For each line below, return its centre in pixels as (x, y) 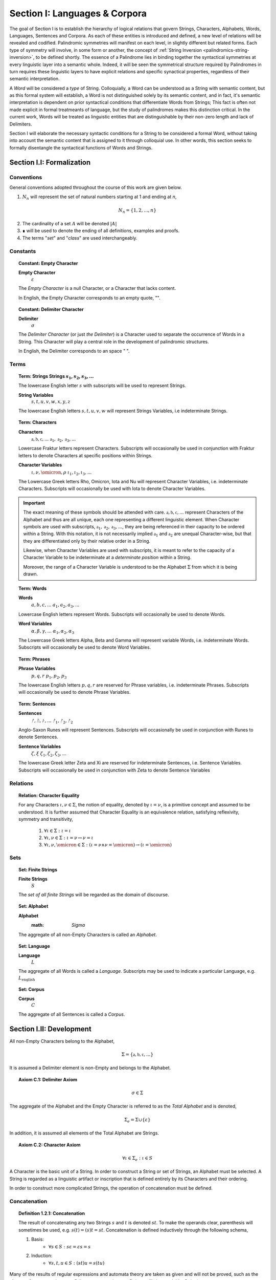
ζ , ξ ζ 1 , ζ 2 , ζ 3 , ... (49, 754)
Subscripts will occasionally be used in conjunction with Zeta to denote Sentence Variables (114, 770)
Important (34, 503)
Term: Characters (38, 422)
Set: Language (34, 946)
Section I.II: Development (50, 1029)
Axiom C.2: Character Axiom (50, 1145)
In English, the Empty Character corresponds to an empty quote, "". (89, 297)
